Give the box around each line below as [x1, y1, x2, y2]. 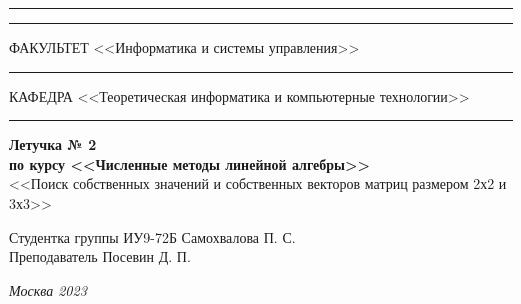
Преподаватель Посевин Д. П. [9, 246, 191, 267]
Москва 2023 [9, 279, 87, 300]
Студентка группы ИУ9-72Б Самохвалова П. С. [9, 226, 296, 247]
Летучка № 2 [9, 134, 97, 155]
